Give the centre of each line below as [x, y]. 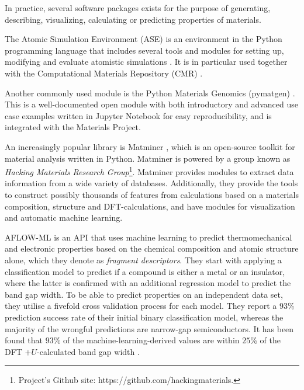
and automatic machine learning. [64, 217]
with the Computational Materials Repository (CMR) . [104, 73]
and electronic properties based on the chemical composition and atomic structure [152, 248]
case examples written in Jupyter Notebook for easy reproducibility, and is [138, 115]
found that [24, 340]
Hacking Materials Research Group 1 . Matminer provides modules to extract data [149, 171]
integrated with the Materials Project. [73, 127]
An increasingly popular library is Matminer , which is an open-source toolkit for [150, 146]
